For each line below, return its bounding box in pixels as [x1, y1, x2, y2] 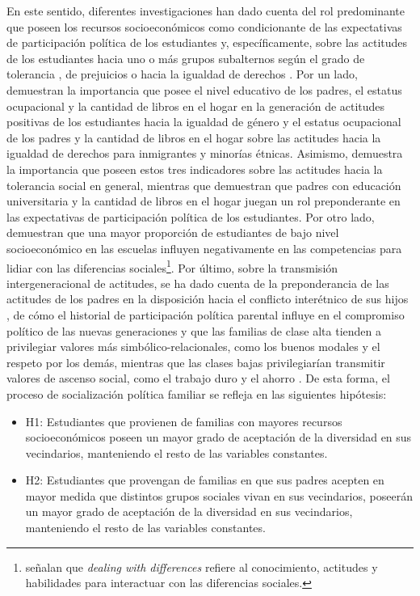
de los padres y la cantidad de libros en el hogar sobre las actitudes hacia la [6, 129, 381, 146]
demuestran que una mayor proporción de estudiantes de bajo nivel [6, 224, 339, 241]
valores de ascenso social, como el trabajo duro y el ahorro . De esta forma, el [6, 370, 390, 387]
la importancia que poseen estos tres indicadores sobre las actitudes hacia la [6, 160, 383, 177]
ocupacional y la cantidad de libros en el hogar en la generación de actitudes [6, 97, 385, 114]
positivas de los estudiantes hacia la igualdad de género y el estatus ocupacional [6, 113, 401, 130]
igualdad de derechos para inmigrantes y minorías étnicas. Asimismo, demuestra [6, 145, 403, 162]
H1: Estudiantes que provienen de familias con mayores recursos [25, 412, 342, 429]
